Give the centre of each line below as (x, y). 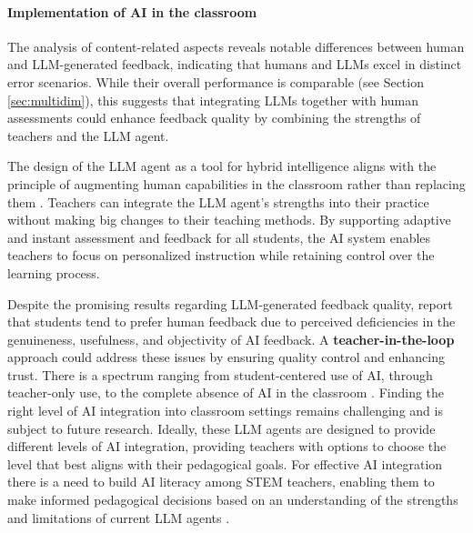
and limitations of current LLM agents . (119, 517)
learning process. (54, 272)
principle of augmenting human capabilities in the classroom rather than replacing (236, 183)
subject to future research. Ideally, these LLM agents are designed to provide (221, 428)
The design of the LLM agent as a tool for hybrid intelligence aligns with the (222, 166)
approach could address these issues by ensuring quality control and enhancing (226, 357)
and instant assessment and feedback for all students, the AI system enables (219, 237)
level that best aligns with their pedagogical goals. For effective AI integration (225, 463)
